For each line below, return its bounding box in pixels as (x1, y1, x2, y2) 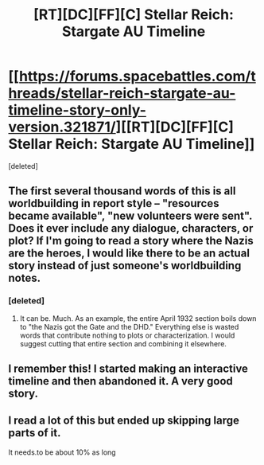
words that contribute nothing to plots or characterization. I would (19, 330, 235, 340)
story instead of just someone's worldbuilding (8, 259, 242, 272)
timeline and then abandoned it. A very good (8, 374, 233, 388)
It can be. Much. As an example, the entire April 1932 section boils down (19, 313, 257, 323)
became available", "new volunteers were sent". (8, 209, 253, 223)
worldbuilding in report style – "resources (8, 197, 219, 210)
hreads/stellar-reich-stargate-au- (8, 84, 236, 103)
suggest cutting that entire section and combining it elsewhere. (19, 338, 227, 348)
